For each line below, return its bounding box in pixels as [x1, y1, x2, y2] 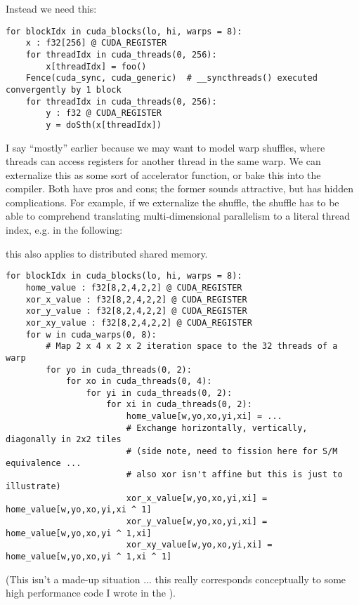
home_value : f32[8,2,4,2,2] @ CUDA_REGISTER [25, 282, 242, 293]
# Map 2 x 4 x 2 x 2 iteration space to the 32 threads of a [46, 341, 338, 352]
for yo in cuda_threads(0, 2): [46, 364, 192, 375]
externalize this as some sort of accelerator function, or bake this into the [6, 167, 321, 182]
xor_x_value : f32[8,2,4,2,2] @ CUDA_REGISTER [25, 294, 247, 305]
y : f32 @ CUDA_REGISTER [46, 108, 162, 119]
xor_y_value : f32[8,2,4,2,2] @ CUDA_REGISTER [25, 306, 247, 317]
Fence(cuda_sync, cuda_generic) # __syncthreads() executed [25, 73, 318, 84]
